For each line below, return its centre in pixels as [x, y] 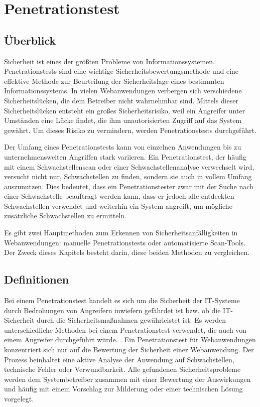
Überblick [30, 40]
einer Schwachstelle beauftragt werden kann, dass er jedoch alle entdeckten [119, 196]
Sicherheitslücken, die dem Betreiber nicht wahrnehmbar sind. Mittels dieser [121, 100]
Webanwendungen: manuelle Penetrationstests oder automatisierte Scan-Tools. [125, 242]
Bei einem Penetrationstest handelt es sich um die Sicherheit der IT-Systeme [122, 300]
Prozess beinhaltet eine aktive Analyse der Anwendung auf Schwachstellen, [119, 359]
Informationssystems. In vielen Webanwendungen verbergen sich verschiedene [123, 91]
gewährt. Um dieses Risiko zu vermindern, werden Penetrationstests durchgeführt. [130, 130]
